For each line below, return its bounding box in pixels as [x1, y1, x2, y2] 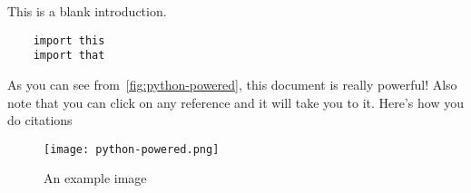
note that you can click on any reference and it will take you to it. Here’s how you [7, 92, 464, 111]
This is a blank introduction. [7, 2, 167, 20]
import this [33, 34, 105, 47]
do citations [7, 111, 73, 130]
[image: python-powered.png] [44, 142, 220, 156]
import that [33, 49, 105, 63]
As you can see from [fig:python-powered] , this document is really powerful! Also [7, 74, 457, 93]
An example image [44, 169, 147, 188]
